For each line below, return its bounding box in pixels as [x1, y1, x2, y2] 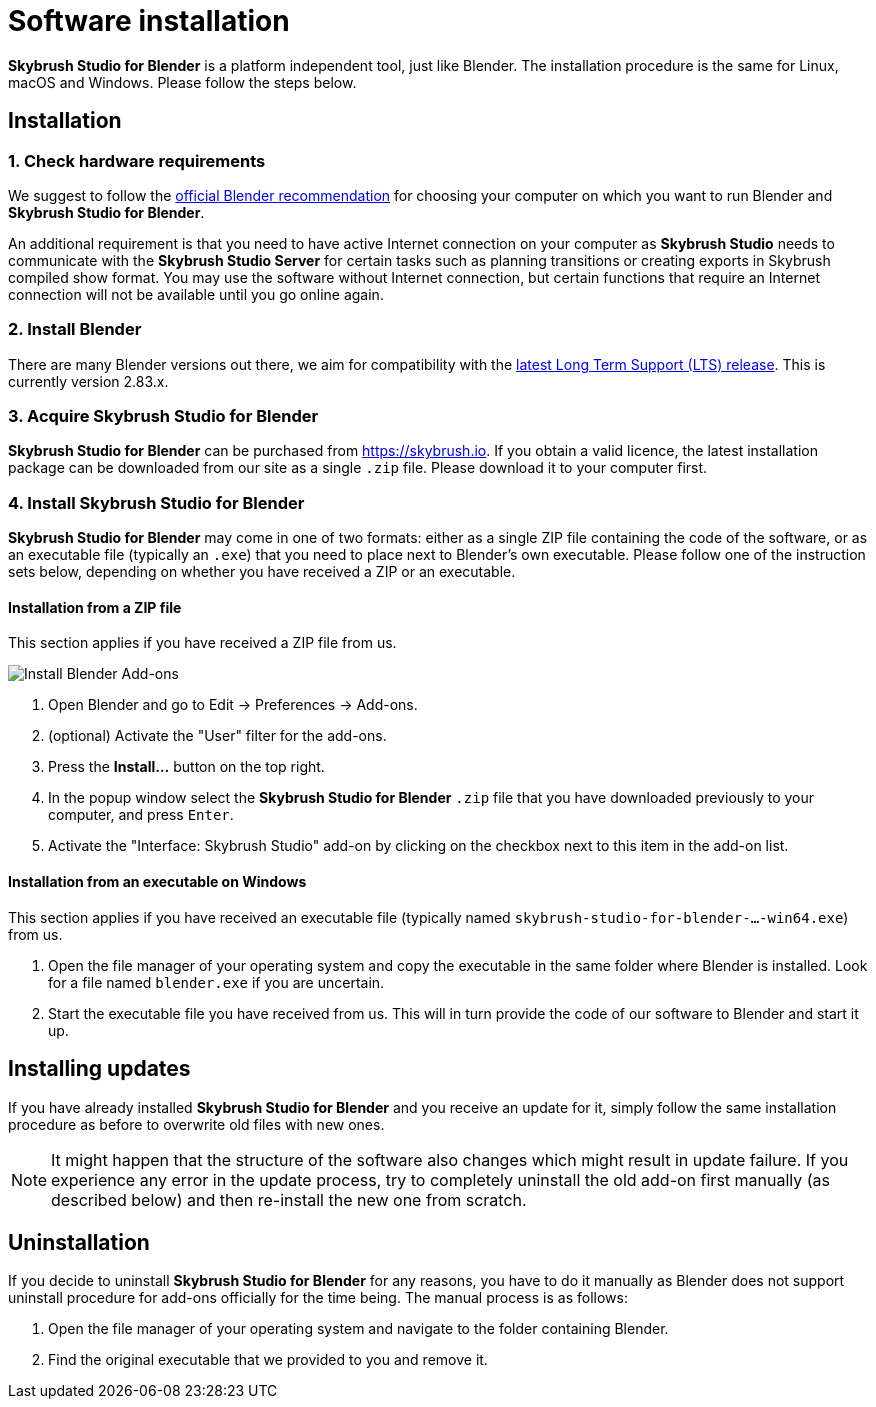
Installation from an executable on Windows [8, 873, 307, 891]
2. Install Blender [8, 319, 142, 340]
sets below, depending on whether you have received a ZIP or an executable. [8, 563, 516, 581]
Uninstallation [8, 1229, 150, 1255]
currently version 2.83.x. [8, 372, 169, 390]
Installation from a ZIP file [8, 598, 182, 616]
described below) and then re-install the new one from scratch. [51, 1189, 527, 1210]
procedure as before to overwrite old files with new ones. [8, 1115, 385, 1133]
